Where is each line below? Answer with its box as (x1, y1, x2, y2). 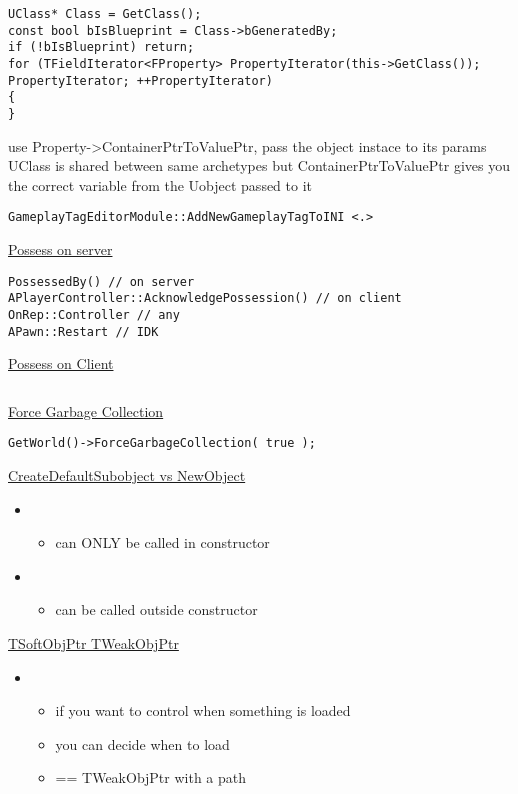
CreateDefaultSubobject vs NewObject (8, 465, 246, 486)
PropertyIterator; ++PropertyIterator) (8, 73, 273, 88)
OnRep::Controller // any (8, 307, 180, 322)
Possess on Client (8, 353, 114, 374)
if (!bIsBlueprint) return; (8, 40, 195, 55)
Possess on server (8, 239, 113, 260)
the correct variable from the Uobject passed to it (8, 174, 313, 195)
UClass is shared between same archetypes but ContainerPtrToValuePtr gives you (8, 155, 510, 176)
